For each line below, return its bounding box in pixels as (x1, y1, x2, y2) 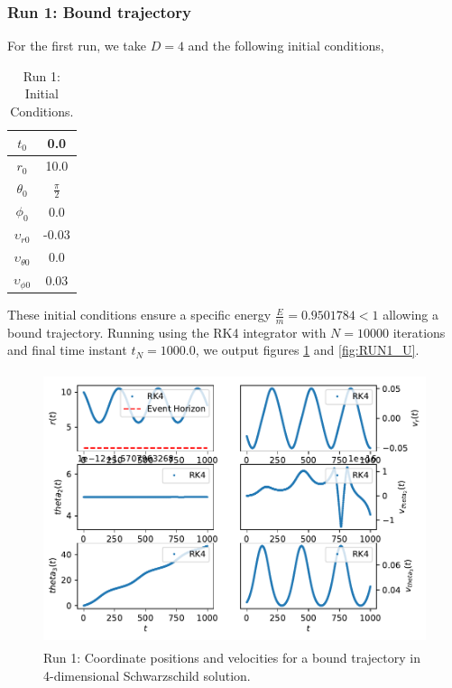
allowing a (383, 305, 439, 324)
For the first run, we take (7, 36, 146, 55)
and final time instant (7, 340, 127, 359)
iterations (392, 322, 446, 341)
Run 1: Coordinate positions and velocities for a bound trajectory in (43, 648, 420, 667)
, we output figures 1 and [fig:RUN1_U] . (195, 340, 420, 359)
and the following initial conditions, (188, 36, 384, 55)
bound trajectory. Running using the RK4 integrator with (7, 322, 327, 341)
